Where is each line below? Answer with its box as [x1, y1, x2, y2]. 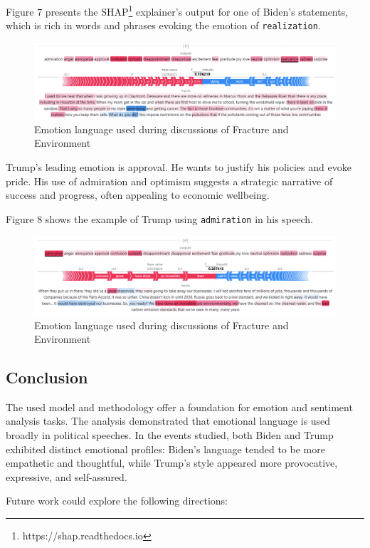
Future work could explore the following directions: [6, 493, 228, 508]
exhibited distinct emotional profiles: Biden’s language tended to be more [6, 441, 325, 456]
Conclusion [6, 366, 88, 388]
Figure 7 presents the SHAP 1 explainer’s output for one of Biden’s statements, [6, 2, 349, 19]
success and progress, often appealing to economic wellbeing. [6, 187, 270, 202]
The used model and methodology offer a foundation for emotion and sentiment [6, 399, 353, 414]
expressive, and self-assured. [6, 469, 127, 484]
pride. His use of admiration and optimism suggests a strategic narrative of [6, 173, 333, 188]
